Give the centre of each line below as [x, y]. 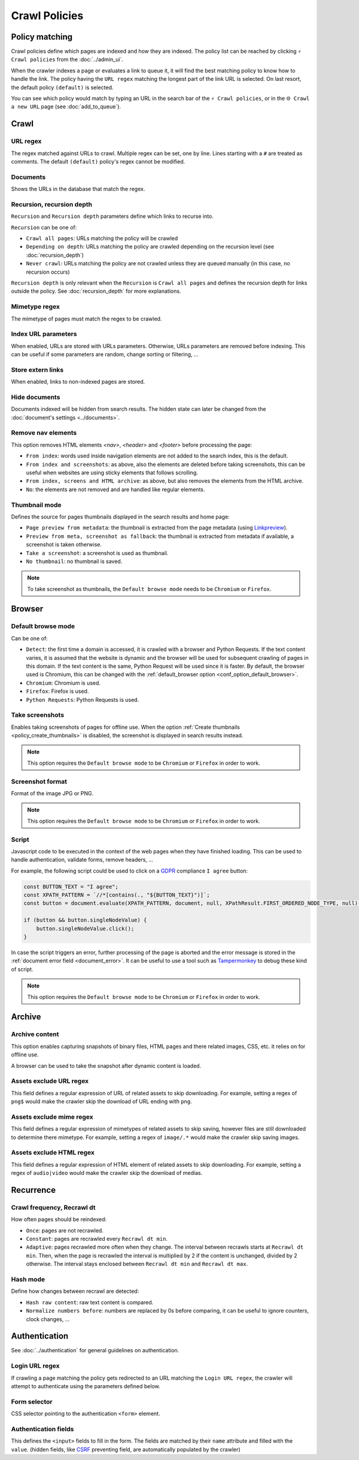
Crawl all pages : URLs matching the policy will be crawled [102, 238]
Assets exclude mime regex [52, 1117]
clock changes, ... [48, 1319]
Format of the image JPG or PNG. [52, 793]
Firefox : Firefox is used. [57, 691]
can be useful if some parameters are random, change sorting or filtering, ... [105, 355]
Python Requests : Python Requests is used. [83, 699]
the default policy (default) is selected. [62, 87]
